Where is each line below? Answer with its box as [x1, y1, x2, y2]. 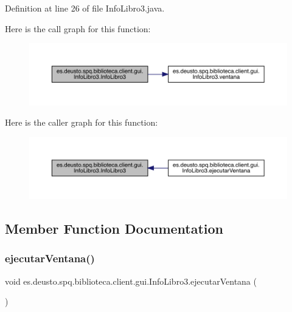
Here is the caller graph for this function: [5, 116, 158, 129]
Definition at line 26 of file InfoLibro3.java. [5, 2, 165, 14]
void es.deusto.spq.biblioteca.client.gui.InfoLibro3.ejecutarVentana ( [5, 274, 257, 287]
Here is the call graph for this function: [5, 22, 151, 35]
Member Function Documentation [5, 219, 224, 238]
